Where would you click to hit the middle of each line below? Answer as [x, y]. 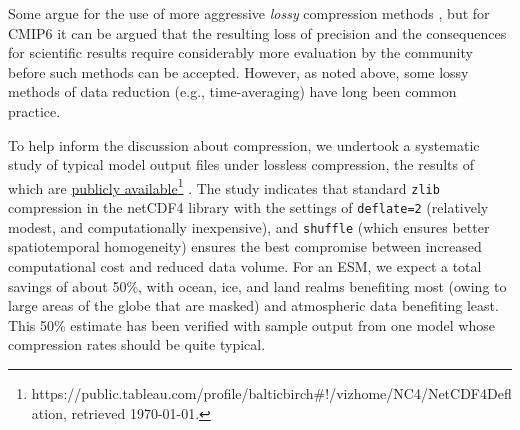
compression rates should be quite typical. [137, 344]
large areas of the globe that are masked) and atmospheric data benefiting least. [253, 305]
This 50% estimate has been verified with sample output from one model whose [251, 324]
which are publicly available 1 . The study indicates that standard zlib [224, 186]
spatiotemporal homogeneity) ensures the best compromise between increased [245, 246]
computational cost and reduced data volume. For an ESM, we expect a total [245, 265]
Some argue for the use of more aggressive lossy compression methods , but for [249, 13]
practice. [34, 110]
